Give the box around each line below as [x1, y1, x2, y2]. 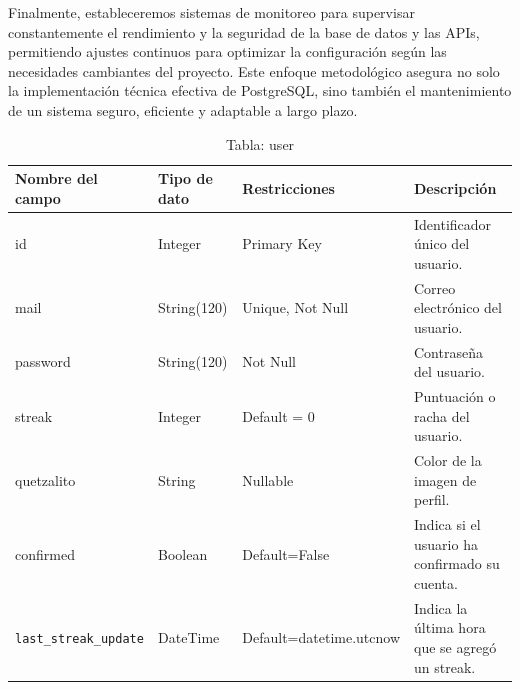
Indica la [414, 597, 468, 618]
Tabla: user [225, 133, 295, 154]
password [15, 351, 71, 372]
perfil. [414, 489, 450, 510]
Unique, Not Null [242, 297, 349, 318]
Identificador [414, 213, 492, 234]
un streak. [414, 656, 476, 677]
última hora [414, 617, 486, 638]
